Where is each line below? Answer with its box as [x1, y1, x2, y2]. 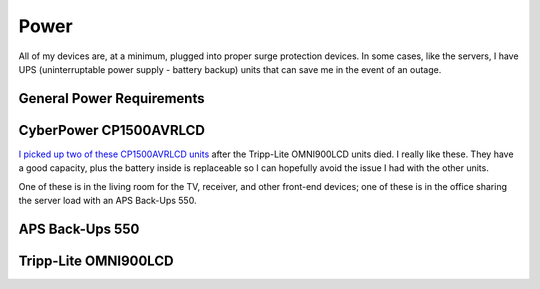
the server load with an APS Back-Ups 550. [18, 195, 197, 207]
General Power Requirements [18, 90, 205, 107]
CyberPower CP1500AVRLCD [18, 121, 205, 139]
